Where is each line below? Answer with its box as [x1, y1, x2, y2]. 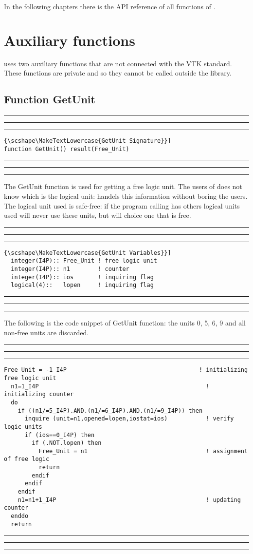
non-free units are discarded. [4, 327, 89, 337]
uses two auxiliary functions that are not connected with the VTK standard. [4, 58, 232, 68]
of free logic [4, 456, 50, 463]
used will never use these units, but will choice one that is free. [4, 210, 191, 220]
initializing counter [4, 391, 74, 398]
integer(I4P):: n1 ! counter [11, 266, 129, 273]
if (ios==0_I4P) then [24, 431, 95, 439]
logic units [4, 423, 42, 430]
